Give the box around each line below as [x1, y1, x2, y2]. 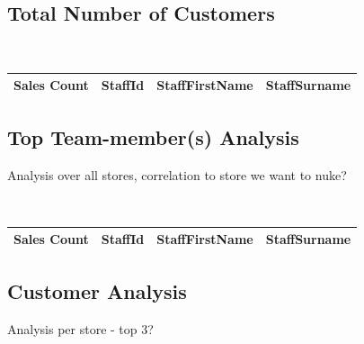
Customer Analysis [7, 276, 187, 304]
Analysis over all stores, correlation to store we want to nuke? [7, 165, 347, 184]
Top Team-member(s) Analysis [7, 122, 299, 150]
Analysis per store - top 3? [7, 319, 154, 338]
